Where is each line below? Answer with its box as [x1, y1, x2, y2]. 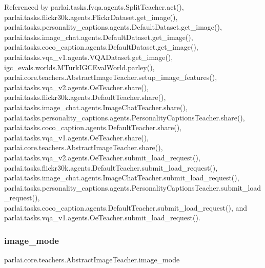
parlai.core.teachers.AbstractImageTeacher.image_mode [4, 254, 180, 265]
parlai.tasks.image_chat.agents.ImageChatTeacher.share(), [4, 101, 188, 112]
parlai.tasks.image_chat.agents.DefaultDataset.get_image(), [4, 31, 193, 42]
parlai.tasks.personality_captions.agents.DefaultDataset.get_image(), [4, 22, 222, 32]
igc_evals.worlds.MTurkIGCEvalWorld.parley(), [4, 61, 155, 72]
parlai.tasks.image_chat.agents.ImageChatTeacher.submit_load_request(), [4, 172, 239, 183]
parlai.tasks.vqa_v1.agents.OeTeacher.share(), [4, 132, 149, 142]
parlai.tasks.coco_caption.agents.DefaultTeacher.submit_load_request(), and [4, 202, 248, 213]
